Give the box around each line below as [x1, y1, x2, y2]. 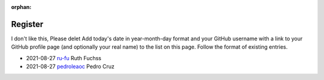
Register [11, 19, 44, 29]
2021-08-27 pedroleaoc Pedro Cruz [26, 63, 115, 70]
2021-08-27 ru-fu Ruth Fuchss [26, 54, 101, 61]
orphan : [11, 4, 32, 10]
